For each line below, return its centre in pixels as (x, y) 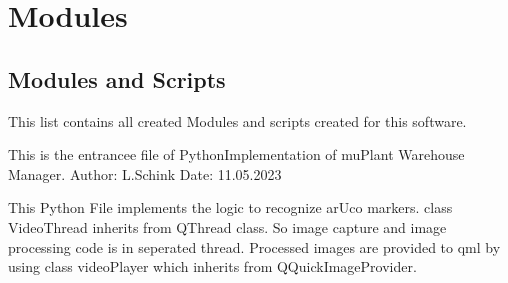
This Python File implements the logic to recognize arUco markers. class (230, 207)
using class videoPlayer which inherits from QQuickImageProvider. (212, 266)
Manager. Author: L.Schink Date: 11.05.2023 (145, 173)
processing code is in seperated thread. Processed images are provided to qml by (254, 246)
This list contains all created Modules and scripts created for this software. (237, 120)
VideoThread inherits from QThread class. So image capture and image (227, 226)
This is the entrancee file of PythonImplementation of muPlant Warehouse (236, 154)
